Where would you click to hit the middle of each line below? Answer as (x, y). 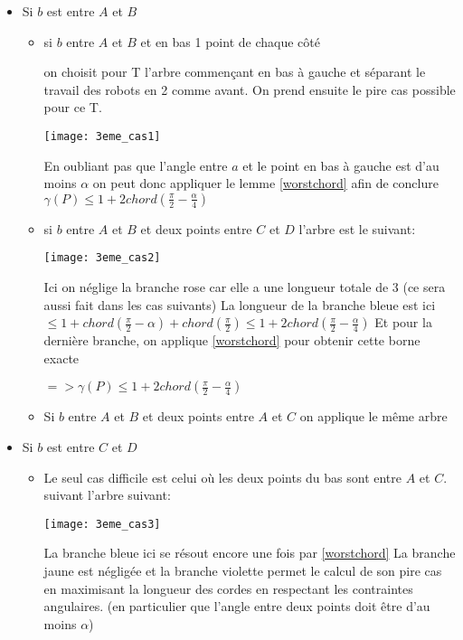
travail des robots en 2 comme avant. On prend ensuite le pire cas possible (250, 89)
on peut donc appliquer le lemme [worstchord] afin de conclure (265, 183)
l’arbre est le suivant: (357, 228)
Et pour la (403, 322)
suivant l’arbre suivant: (107, 495)
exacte (61, 358)
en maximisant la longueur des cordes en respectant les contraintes (228, 588)
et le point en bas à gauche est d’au (341, 165)
